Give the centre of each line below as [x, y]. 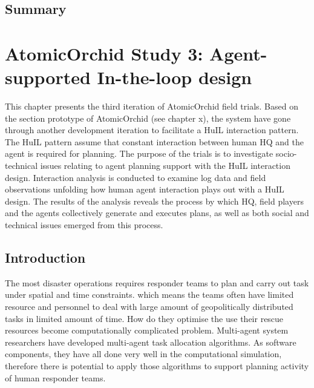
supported [48, 77]
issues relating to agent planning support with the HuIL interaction [165, 166]
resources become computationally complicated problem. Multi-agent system [147, 330]
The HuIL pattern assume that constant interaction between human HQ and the [154, 141]
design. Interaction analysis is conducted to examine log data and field [136, 177]
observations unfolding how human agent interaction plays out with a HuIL [145, 189]
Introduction [45, 258]
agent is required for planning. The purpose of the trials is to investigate [139, 153]
